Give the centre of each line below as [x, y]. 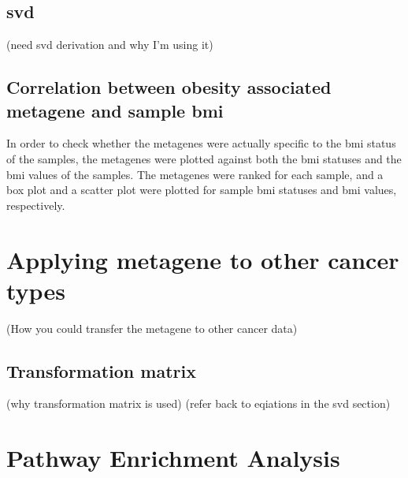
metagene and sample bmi [115, 110]
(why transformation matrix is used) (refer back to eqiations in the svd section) [198, 403]
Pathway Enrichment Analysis [173, 458]
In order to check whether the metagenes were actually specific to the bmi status [201, 143]
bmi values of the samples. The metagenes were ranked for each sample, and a [195, 174]
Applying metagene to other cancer [203, 259]
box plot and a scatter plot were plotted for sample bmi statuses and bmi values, [202, 190]
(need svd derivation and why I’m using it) [110, 45]
